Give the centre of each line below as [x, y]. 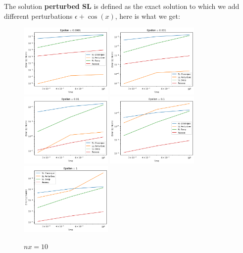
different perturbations [38, 16]
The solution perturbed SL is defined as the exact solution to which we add [122, 6]
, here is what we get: [147, 16]
